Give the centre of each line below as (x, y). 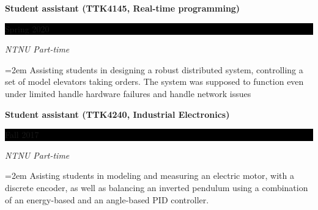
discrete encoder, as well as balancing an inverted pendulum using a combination (157, 187)
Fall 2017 (22, 135)
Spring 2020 (27, 28)
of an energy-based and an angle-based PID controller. (107, 199)
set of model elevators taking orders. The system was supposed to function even (154, 81)
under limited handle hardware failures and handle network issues (128, 93)
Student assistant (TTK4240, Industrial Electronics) (117, 114)
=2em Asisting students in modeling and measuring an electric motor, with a (150, 176)
